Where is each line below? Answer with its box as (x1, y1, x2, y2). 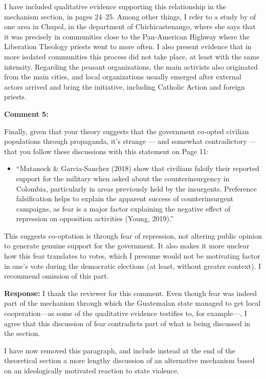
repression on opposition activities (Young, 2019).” (16, 213, 174, 224)
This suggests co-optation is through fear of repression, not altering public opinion (4, 230, 262, 241)
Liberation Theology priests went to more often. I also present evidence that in (4, 41, 252, 52)
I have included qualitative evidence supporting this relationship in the (4, 1, 226, 11)
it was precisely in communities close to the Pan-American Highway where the (4, 31, 250, 41)
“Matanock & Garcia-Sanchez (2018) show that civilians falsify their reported (16, 163, 259, 174)
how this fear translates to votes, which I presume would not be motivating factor (4, 250, 260, 261)
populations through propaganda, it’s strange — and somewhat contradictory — (4, 136, 257, 146)
